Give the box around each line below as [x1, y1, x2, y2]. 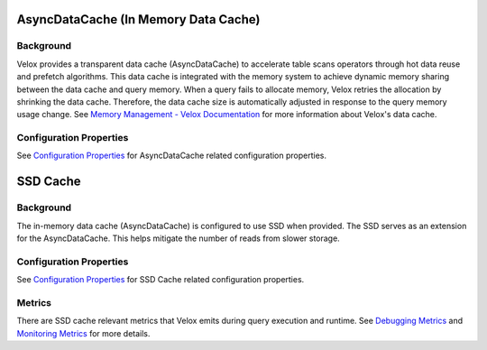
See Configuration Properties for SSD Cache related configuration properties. [16, 274, 305, 285]
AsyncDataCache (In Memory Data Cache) [16, 12, 261, 27]
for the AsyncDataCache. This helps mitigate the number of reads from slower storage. [16, 233, 340, 244]
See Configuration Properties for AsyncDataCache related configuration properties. [16, 150, 327, 161]
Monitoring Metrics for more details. [16, 327, 151, 338]
